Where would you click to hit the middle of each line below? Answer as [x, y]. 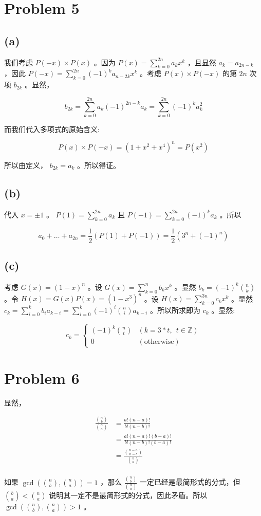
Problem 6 [42, 377]
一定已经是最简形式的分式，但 [190, 482]
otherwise [159, 342]
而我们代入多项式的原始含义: [52, 129]
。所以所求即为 [175, 310]
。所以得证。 [99, 165]
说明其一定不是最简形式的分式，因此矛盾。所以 [128, 495]
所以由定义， [26, 165]
